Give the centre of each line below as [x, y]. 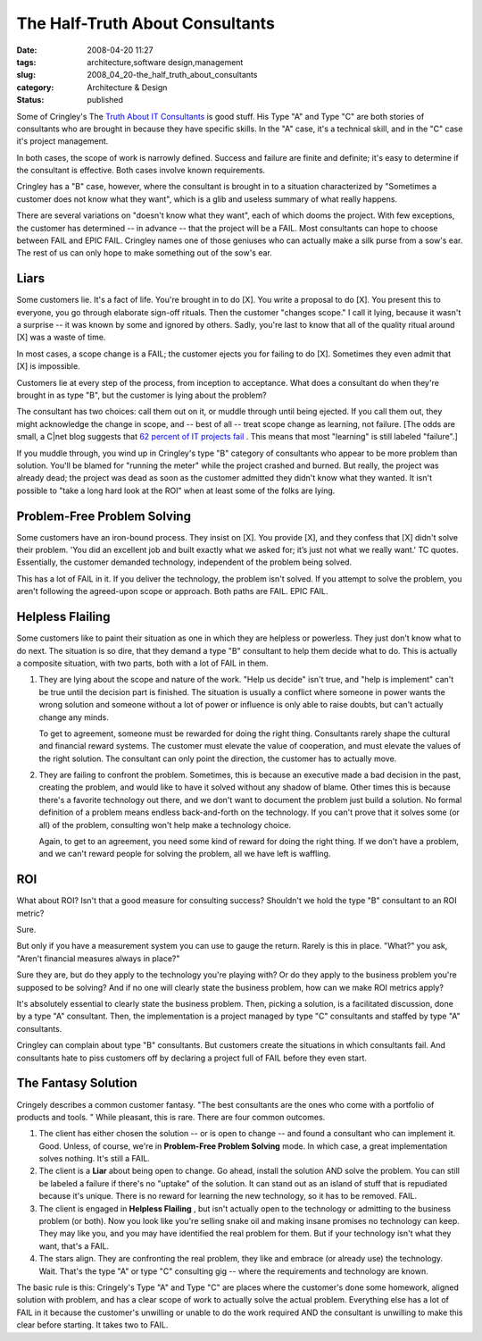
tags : [26, 62]
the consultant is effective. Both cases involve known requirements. [141, 171]
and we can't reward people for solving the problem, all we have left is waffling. [185, 854]
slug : [26, 75]
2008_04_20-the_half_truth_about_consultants [172, 75]
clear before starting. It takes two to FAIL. [92, 1325]
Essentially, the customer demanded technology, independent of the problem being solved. [184, 562]
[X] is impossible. [48, 366]
